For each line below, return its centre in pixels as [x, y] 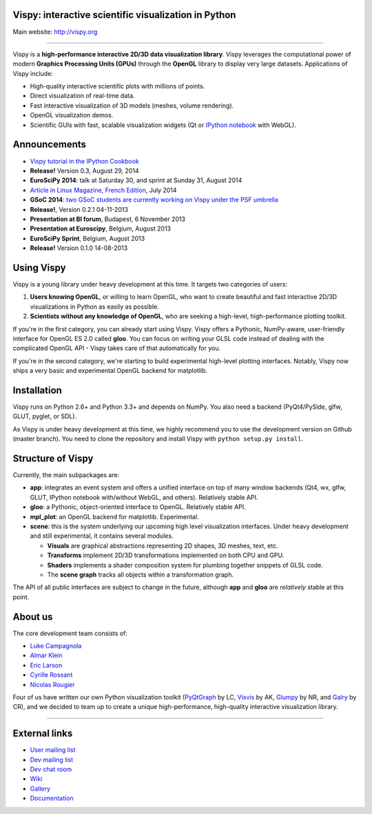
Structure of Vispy [53, 458]
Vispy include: [33, 73]
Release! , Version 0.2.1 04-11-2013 [79, 209]
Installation [37, 390]
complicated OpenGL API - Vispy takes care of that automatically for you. [117, 348]
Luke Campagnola [56, 646]
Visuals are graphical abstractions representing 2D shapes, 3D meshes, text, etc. [163, 545]
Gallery [40, 788]
